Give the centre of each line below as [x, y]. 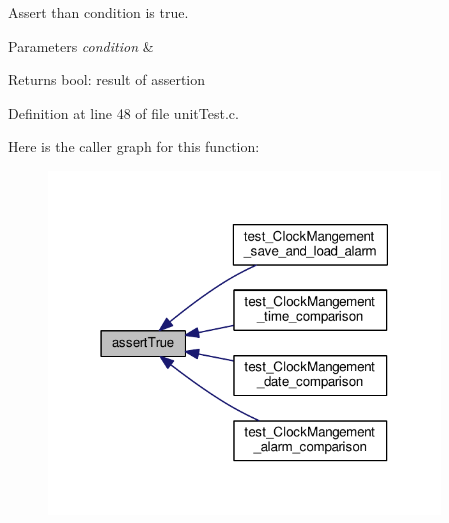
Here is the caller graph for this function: [134, 146]
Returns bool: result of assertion [107, 79]
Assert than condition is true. [98, 12]
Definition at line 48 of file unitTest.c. [123, 112]
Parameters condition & [81, 45]
